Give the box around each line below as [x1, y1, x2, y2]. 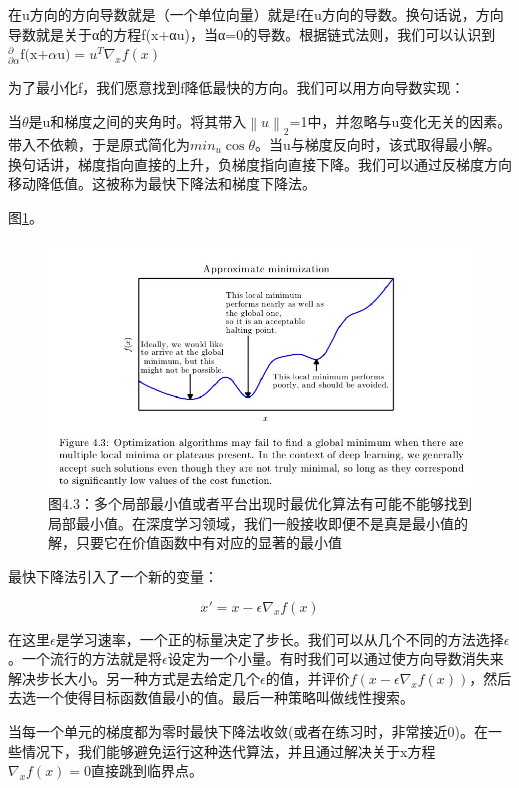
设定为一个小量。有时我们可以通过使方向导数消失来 [167, 648, 504, 669]
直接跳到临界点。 [91, 760, 204, 781]
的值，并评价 [265, 667, 350, 688]
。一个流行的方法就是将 [8, 648, 162, 669]
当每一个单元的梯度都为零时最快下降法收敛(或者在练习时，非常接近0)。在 [8, 720, 488, 741]
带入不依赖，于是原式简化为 [8, 133, 190, 154]
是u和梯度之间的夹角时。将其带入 [28, 110, 247, 131]
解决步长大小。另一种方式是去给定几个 [8, 667, 260, 688]
